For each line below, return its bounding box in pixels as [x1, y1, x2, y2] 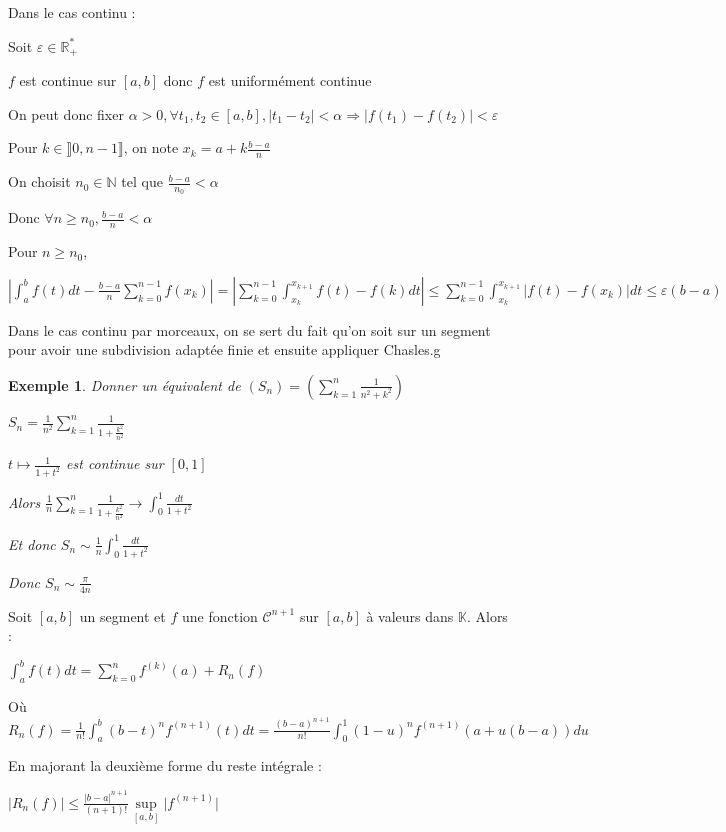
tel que [121, 171, 163, 192]
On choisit [8, 171, 71, 192]
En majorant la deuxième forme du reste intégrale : [8, 755, 322, 776]
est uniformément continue [208, 70, 372, 91]
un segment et [79, 605, 166, 626]
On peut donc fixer [8, 103, 124, 124]
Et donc [8, 533, 56, 554]
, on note [123, 137, 179, 158]
